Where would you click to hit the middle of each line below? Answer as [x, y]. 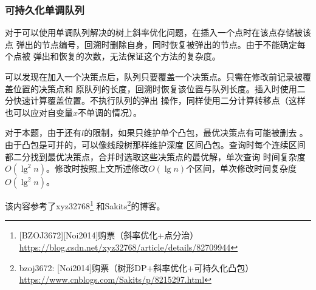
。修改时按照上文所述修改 [97, 168]
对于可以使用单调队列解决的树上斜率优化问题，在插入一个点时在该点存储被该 [158, 32]
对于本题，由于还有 [43, 133]
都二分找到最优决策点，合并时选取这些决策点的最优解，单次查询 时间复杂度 [155, 156]
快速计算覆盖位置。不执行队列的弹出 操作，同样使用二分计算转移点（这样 [159, 100]
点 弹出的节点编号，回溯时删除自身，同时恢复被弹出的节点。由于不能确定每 [155, 44]
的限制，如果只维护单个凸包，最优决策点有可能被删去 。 [196, 133]
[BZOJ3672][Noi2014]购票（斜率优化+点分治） [109, 235]
